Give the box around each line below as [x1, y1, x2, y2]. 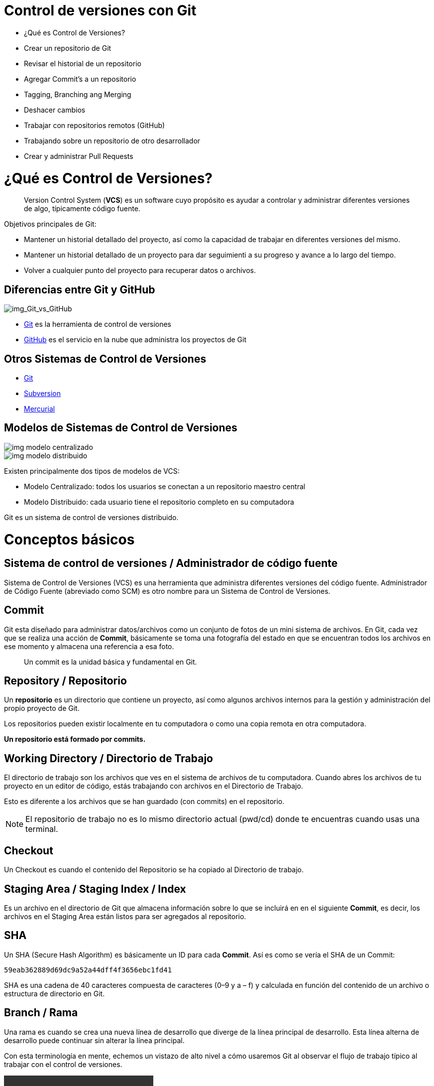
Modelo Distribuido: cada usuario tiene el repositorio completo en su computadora [24, 497, 294, 506]
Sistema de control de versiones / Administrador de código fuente [4, 557, 338, 570]
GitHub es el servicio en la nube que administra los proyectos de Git [24, 335, 246, 344]
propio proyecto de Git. [4, 704, 80, 713]
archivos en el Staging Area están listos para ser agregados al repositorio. [4, 912, 246, 921]
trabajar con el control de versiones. [4, 1060, 122, 1069]
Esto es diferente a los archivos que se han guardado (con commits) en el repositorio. [4, 797, 285, 806]
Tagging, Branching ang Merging [24, 90, 131, 99]
